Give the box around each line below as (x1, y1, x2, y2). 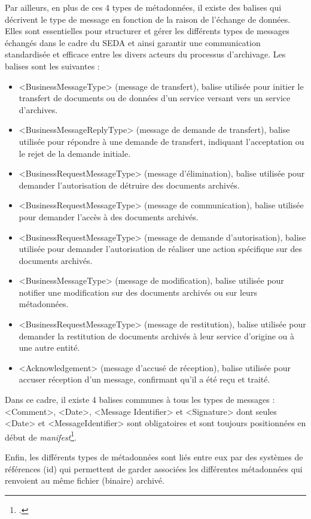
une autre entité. (19, 341, 80, 354)
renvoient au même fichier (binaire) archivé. (5, 474, 164, 487)
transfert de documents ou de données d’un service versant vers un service (19, 92, 291, 104)
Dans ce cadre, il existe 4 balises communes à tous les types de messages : (5, 393, 275, 406)
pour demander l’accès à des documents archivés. (19, 210, 199, 223)
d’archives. (19, 103, 58, 116)
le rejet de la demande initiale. (19, 147, 131, 159)
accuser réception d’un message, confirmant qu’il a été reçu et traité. (19, 373, 270, 386)
